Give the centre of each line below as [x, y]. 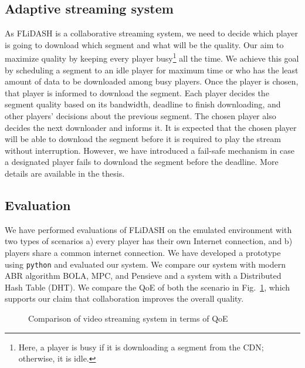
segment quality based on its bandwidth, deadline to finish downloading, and [143, 104]
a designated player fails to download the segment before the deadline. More [142, 162]
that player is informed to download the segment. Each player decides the [137, 92]
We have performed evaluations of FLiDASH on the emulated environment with [148, 229]
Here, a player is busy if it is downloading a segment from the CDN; [141, 347]
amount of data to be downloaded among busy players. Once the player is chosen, [152, 81]
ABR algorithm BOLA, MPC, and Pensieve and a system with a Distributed [143, 276]
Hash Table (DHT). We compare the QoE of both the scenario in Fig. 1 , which [148, 287]
